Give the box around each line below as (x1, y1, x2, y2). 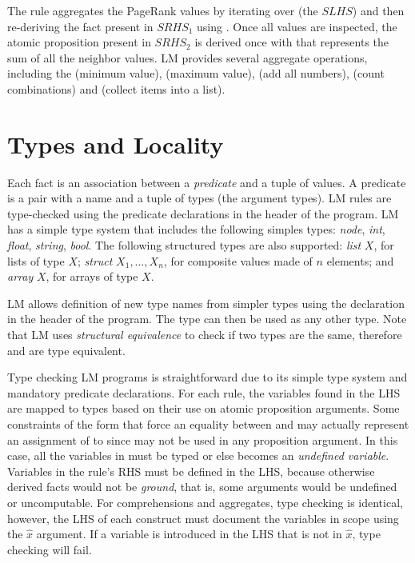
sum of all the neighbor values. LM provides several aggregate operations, (7, 49, 368, 66)
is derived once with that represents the (194, 34, 389, 50)
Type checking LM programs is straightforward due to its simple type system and (7, 369, 408, 385)
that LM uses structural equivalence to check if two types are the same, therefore (7, 326, 402, 343)
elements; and (326, 252, 394, 269)
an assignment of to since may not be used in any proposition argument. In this (7, 431, 398, 448)
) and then (352, 2, 405, 18)
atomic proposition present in (7, 34, 151, 50)
